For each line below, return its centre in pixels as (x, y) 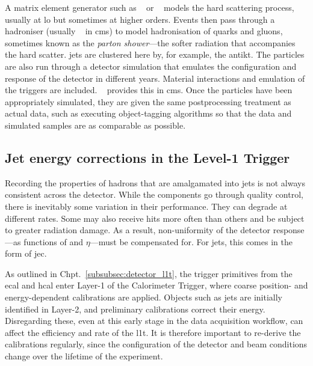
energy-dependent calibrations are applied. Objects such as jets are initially (144, 297)
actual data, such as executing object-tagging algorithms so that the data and (148, 113)
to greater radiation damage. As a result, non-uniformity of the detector (138, 230)
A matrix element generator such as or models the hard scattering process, (150, 7)
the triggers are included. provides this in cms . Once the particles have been (149, 90)
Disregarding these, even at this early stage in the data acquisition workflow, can (154, 321)
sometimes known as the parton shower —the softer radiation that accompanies (150, 42)
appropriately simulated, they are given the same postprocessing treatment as (148, 101)
